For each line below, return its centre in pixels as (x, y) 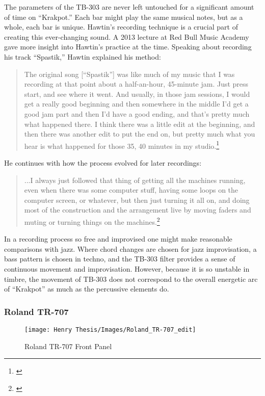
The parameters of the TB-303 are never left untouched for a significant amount (129, 7)
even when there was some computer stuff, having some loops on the (131, 190)
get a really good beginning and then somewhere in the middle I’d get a (136, 104)
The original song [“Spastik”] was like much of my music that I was (129, 74)
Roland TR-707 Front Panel (68, 346)
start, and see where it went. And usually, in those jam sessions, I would (137, 94)
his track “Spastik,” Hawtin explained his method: (83, 56)
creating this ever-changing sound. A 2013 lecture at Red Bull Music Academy (127, 36)
